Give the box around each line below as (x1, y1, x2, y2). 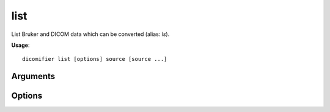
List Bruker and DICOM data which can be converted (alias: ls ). (11, 30, 170, 38)
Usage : (11, 41, 30, 49)
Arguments (11, 71, 56, 82)
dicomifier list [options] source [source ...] (22, 55, 167, 63)
